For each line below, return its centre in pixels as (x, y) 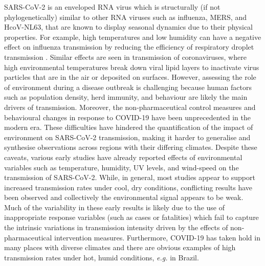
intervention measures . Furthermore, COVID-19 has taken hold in (157, 237)
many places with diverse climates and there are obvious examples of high (120, 247)
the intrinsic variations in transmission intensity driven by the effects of (116, 227)
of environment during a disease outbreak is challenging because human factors (128, 87)
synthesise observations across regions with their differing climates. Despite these (131, 147)
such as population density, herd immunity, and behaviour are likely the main (126, 97)
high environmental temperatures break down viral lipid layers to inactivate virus (132, 67)
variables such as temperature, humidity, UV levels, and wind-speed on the (122, 167)
